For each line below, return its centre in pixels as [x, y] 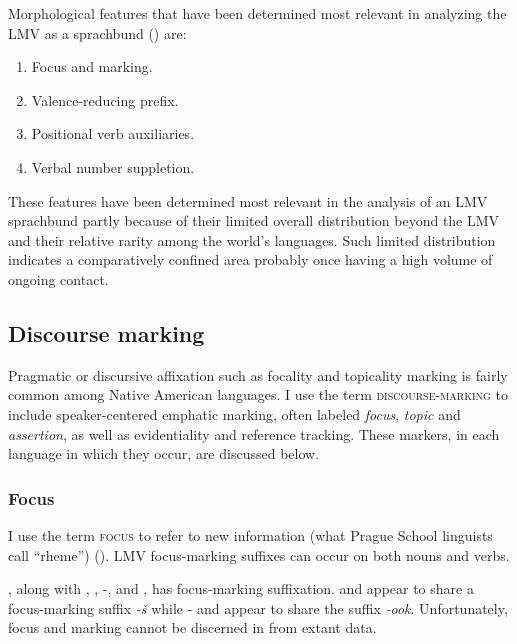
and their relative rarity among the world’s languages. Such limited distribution [252, 239]
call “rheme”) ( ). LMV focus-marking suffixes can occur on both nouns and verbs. [259, 554]
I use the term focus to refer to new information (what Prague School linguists [250, 534]
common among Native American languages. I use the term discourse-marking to [258, 394]
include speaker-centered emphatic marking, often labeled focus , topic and [234, 413]
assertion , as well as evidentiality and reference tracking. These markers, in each [254, 433]
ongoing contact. [58, 278]
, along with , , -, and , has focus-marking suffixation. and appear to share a [241, 588]
